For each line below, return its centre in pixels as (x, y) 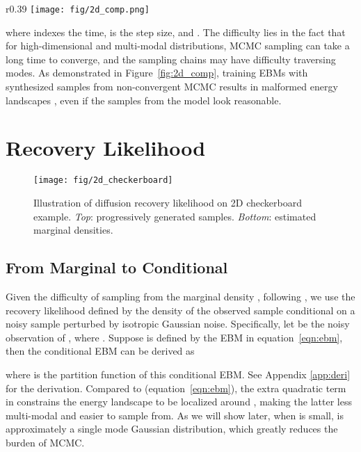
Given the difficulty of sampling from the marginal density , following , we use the (180, 296)
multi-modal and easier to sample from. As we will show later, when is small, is (175, 415)
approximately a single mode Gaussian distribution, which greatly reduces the (172, 429)
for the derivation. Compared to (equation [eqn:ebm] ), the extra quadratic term (176, 388)
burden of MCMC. (45, 442)
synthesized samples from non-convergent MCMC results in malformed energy (172, 87)
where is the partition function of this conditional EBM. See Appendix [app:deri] (178, 374)
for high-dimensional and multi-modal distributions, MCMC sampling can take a (178, 46)
